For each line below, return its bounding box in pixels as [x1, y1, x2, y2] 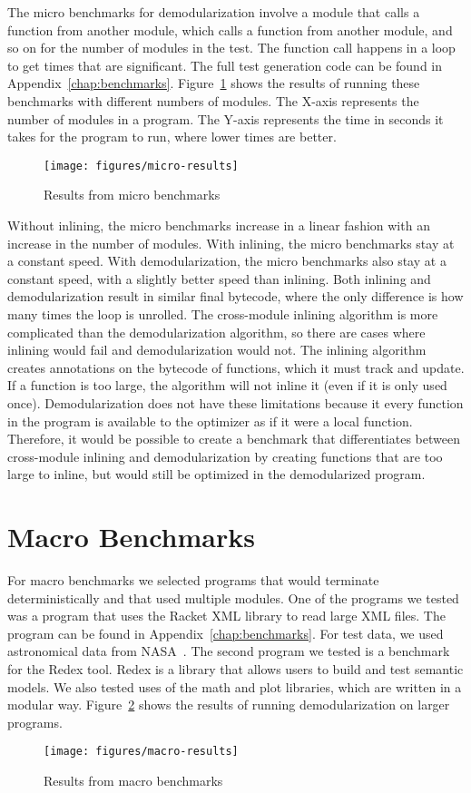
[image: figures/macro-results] [44, 745, 239, 759]
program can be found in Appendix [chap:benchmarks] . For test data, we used [7, 623, 444, 642]
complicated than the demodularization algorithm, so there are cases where [7, 322, 426, 341]
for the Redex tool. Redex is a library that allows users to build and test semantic [7, 660, 464, 678]
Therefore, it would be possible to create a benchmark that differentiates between [7, 429, 460, 448]
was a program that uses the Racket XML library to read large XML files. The [7, 606, 446, 625]
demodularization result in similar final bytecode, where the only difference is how [7, 287, 464, 306]
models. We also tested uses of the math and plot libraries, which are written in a [7, 677, 462, 696]
